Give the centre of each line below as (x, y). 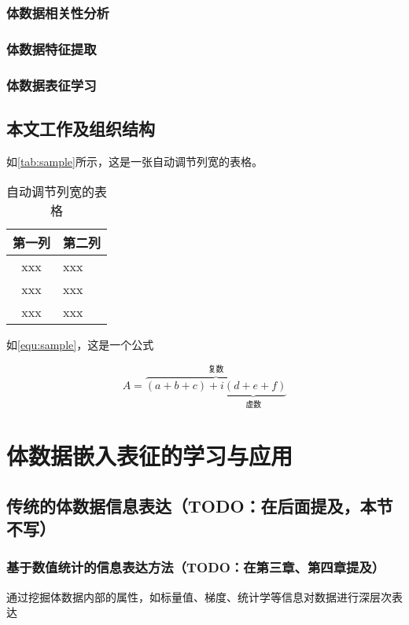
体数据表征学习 (52, 85)
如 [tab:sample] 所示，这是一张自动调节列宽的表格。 (134, 161)
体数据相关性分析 (58, 12)
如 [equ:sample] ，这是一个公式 (80, 345)
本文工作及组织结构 (81, 128)
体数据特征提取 (52, 48)
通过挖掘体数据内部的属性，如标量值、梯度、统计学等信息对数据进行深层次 (199, 596)
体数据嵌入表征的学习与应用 (150, 455)
